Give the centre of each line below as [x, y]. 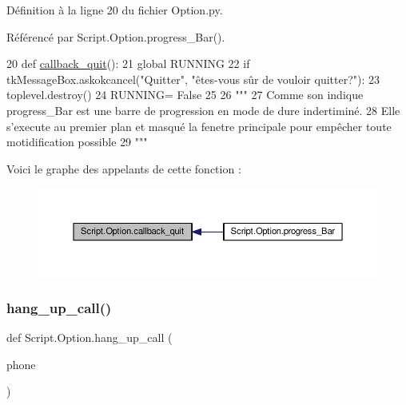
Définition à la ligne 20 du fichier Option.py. [115, 10]
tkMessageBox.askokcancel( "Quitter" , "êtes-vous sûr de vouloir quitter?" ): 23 [193, 79]
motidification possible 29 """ [77, 142]
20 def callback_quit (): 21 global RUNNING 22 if [128, 64]
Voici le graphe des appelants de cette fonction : [124, 168]
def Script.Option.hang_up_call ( [90, 337]
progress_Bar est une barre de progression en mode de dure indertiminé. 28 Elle [203, 110]
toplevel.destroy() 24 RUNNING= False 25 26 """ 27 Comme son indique [185, 95]
